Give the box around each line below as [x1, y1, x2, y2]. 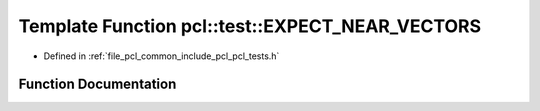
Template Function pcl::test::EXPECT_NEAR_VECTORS [18, 15, 482, 37]
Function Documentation [18, 76, 177, 93]
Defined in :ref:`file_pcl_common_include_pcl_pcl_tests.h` [43, 50, 280, 62]
